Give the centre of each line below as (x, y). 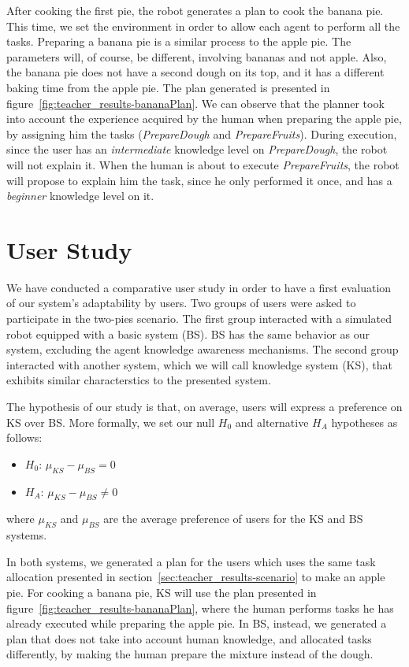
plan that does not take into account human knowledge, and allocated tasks (189, 638)
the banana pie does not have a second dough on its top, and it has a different (195, 72)
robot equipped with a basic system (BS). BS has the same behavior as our (188, 333)
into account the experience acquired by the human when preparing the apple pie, (204, 119)
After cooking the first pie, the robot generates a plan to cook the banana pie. (195, 10)
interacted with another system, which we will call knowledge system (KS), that (199, 364)
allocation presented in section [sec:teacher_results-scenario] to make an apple (196, 577)
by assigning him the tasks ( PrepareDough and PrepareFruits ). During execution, (202, 133)
